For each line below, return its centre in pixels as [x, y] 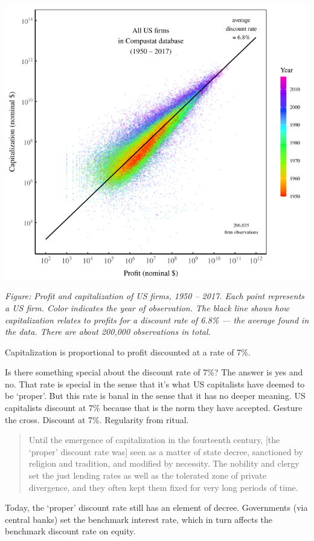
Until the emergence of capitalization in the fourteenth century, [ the [154, 440]
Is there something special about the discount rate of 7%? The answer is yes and [154, 372]
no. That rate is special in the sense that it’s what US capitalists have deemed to [155, 384]
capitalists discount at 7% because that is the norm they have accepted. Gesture [154, 408]
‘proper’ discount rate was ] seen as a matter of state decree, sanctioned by [166, 451]
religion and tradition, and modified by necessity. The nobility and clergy [164, 463]
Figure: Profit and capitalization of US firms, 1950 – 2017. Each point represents [155, 296]
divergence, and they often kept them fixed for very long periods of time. [163, 487]
